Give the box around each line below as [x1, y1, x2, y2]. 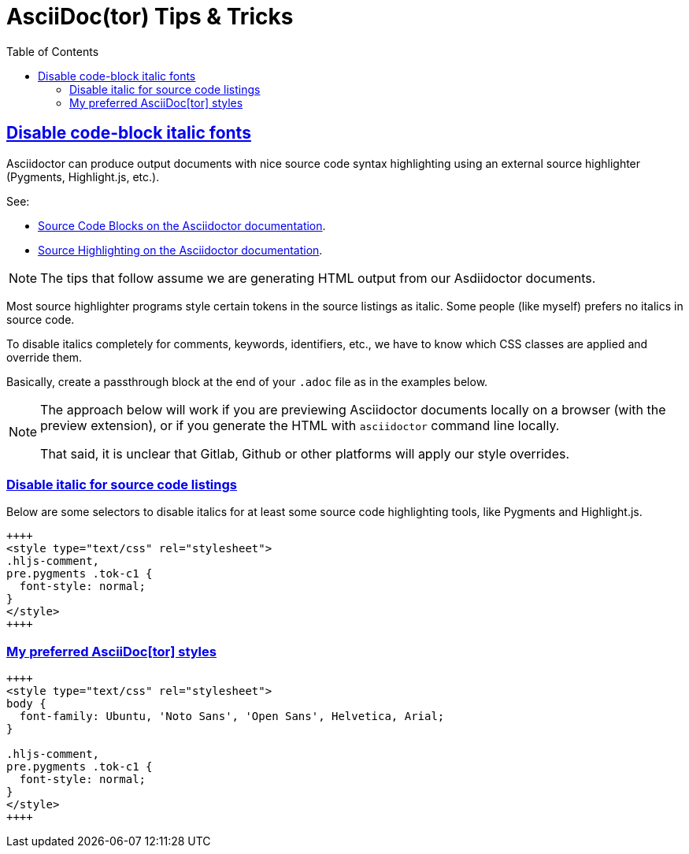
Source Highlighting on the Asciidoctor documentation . [38, 243, 323, 257]
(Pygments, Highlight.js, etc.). [6, 169, 160, 184]
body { [6, 697, 46, 711]
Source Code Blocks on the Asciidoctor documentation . [38, 218, 326, 232]
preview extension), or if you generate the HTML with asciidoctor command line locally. [40, 417, 560, 433]
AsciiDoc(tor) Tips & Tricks [6, 3, 294, 30]
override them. [6, 350, 83, 364]
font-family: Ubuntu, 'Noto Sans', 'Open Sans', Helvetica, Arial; [19, 710, 445, 723]
